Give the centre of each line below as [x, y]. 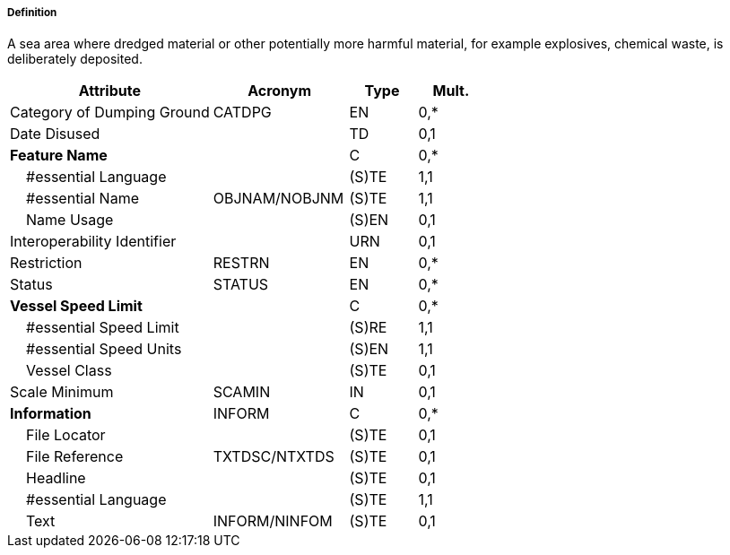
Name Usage [70, 220]
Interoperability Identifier [93, 242]
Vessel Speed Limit [76, 306]
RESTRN [241, 263]
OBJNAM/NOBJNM [278, 199]
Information [51, 414]
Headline [56, 478]
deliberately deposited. [75, 59]
